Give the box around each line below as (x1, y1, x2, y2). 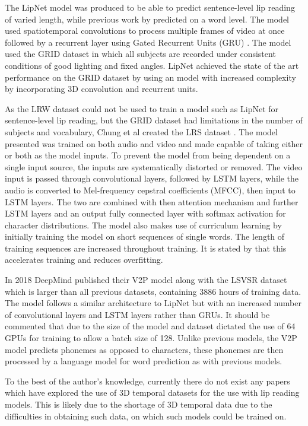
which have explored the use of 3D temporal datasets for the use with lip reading (5, 386, 300, 399)
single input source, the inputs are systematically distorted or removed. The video (5, 160, 303, 173)
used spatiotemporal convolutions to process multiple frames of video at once (5, 24, 285, 37)
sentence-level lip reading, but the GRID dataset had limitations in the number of (5, 114, 303, 126)
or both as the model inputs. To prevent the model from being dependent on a (5, 149, 291, 161)
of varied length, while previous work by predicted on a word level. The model (5, 12, 289, 25)
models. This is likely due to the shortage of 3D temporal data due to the (5, 398, 272, 410)
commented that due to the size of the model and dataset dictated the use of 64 (5, 320, 296, 332)
